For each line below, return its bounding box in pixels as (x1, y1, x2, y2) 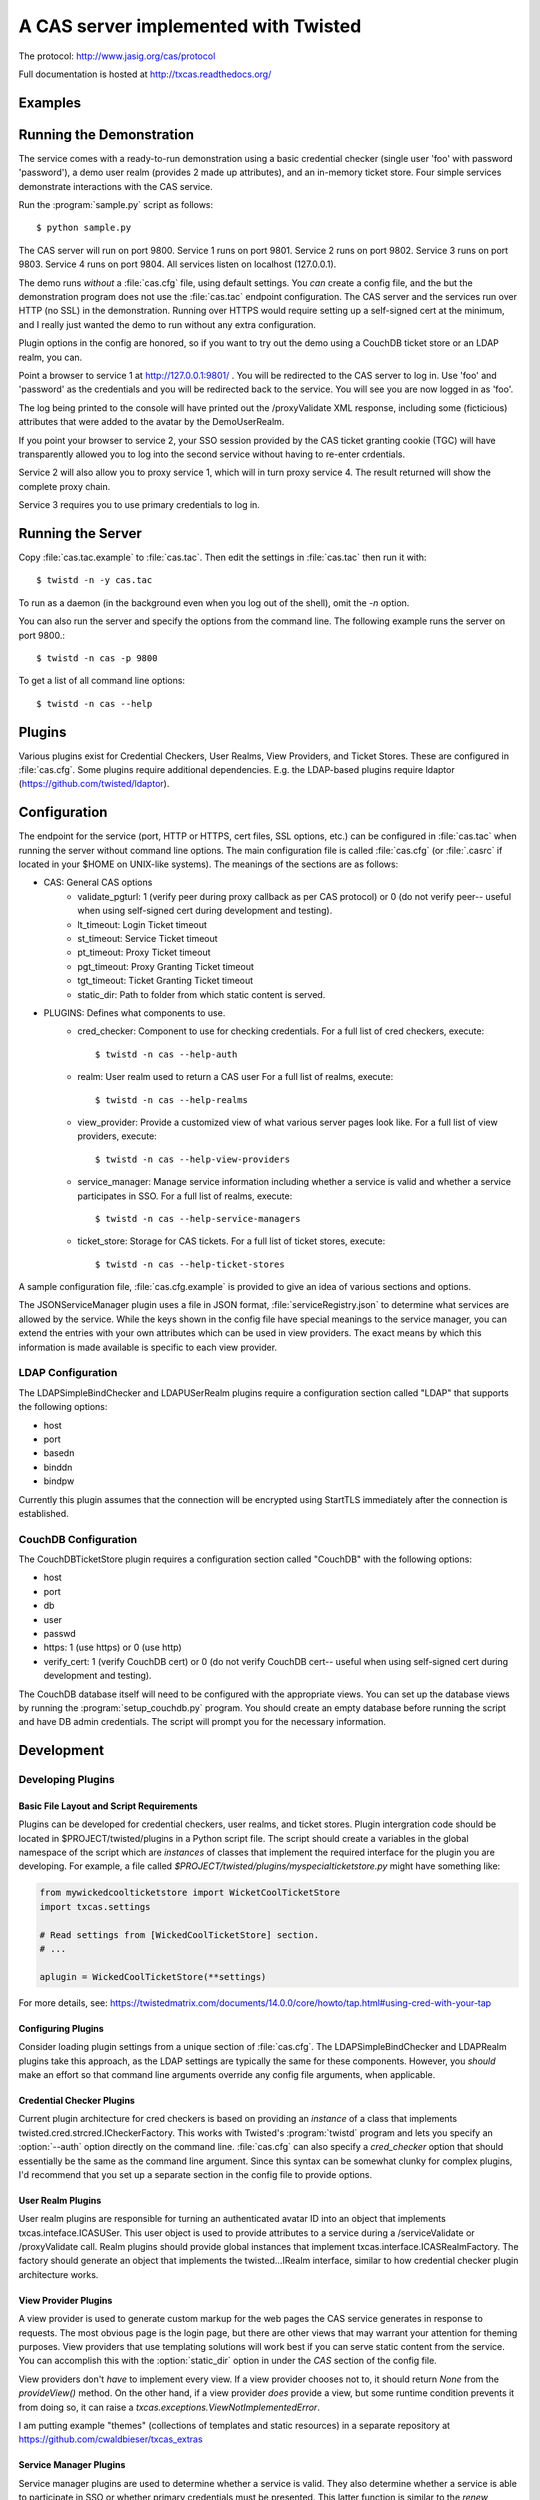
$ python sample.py (36, 222, 132, 234)
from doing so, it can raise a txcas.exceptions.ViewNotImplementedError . (18, 2401, 320, 2413)
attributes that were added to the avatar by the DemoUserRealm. (18, 416, 285, 428)
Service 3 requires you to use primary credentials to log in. (18, 499, 260, 511)
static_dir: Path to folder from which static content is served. (77, 988, 326, 1000)
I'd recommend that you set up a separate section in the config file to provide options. (18, 2168, 373, 2180)
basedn (43, 1447, 75, 1459)
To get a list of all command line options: (18, 675, 185, 687)
